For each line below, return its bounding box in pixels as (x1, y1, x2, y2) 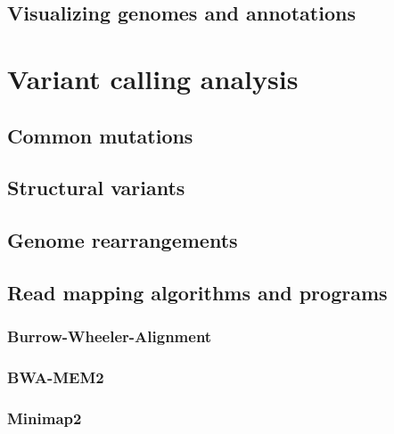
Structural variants (7, 174, 185, 201)
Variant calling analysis (7, 60, 299, 96)
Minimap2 (7, 406, 82, 429)
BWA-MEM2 (7, 366, 104, 389)
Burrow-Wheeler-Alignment (7, 325, 212, 348)
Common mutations (7, 121, 193, 149)
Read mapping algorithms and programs (7, 278, 388, 306)
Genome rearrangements (7, 226, 238, 254)
